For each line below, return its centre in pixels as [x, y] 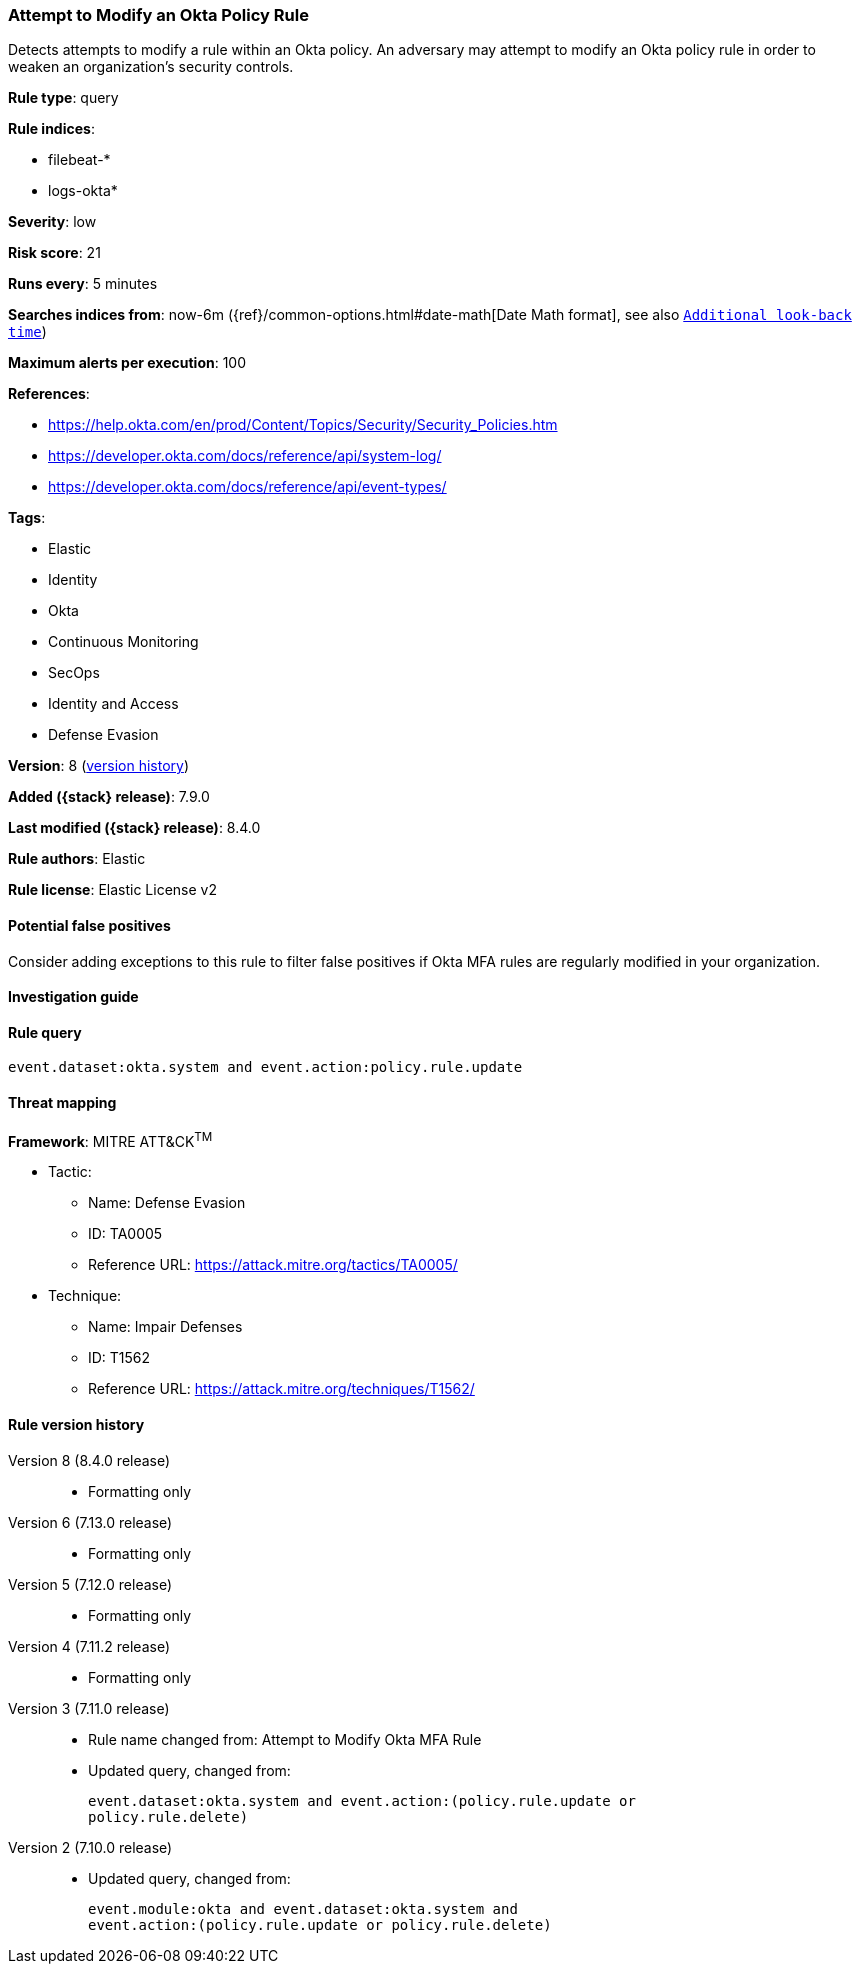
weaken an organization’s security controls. [151, 67]
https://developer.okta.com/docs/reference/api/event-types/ [247, 487]
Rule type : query [63, 98]
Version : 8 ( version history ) [99, 766]
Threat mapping [62, 1103]
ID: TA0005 [125, 1234]
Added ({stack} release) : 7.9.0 [109, 797]
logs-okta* [83, 191]
